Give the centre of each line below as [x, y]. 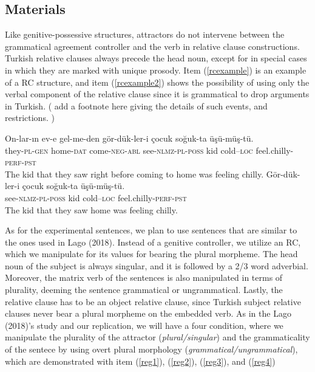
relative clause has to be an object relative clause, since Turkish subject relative [153, 301]
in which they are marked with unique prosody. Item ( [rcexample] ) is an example [156, 70]
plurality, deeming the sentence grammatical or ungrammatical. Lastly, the [144, 290]
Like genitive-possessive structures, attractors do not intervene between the [145, 34]
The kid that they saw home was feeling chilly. [91, 209]
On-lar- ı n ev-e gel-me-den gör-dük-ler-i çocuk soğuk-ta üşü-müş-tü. [129, 138]
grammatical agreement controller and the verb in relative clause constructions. [152, 46]
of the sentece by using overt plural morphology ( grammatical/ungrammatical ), [151, 349]
